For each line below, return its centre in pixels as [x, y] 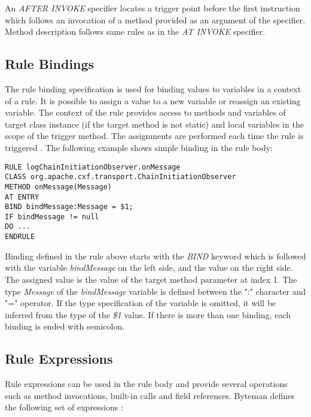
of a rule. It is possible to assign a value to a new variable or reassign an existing [153, 100]
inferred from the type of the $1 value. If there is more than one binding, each [148, 314]
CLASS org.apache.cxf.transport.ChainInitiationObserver [121, 177]
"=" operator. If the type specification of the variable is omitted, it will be [141, 303]
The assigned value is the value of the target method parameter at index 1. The [151, 279]
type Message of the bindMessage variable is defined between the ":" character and [155, 291]
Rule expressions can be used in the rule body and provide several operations [146, 384]
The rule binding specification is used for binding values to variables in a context [153, 88]
